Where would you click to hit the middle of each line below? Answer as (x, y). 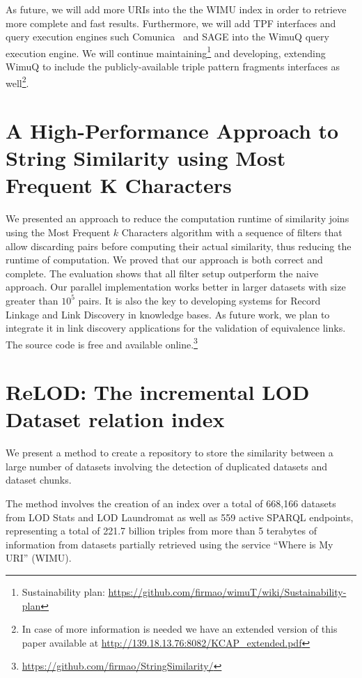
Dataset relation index (115, 419)
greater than (32, 300)
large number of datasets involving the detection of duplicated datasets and (167, 466)
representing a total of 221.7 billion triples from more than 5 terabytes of (161, 531)
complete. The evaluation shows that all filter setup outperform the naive (162, 273)
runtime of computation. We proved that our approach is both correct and (164, 260)
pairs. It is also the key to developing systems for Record (199, 300)
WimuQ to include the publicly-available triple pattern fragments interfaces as (173, 67)
